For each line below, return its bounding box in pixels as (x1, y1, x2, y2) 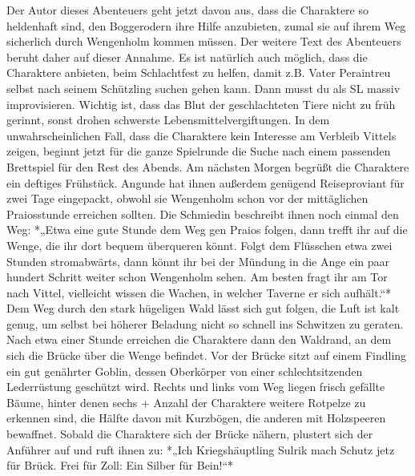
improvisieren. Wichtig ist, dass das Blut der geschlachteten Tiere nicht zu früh (6, 95, 396, 112)
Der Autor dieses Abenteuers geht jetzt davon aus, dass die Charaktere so (6, 2, 369, 18)
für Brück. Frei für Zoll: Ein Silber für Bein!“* (6, 457, 234, 474)
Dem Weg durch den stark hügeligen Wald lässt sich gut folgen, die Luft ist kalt (6, 300, 400, 317)
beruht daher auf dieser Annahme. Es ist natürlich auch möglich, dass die (6, 48, 368, 65)
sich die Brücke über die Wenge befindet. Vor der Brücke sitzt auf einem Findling (6, 347, 407, 364)
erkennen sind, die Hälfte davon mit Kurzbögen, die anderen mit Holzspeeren (6, 409, 386, 426)
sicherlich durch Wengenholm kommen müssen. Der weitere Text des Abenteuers (6, 33, 401, 50)
